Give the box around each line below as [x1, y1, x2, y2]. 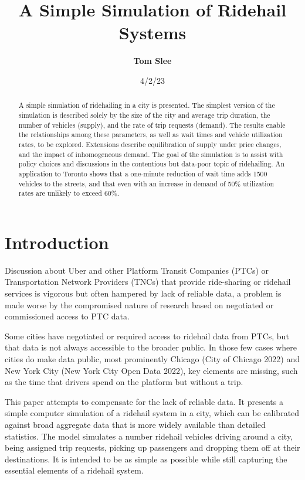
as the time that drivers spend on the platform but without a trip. [5, 376, 243, 388]
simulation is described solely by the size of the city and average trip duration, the [18, 110, 270, 120]
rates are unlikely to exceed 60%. [18, 188, 119, 198]
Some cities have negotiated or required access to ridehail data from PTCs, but [5, 329, 289, 342]
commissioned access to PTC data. [5, 310, 130, 322]
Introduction [5, 230, 109, 254]
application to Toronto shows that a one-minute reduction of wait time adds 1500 [18, 168, 267, 178]
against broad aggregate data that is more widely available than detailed [5, 418, 266, 430]
